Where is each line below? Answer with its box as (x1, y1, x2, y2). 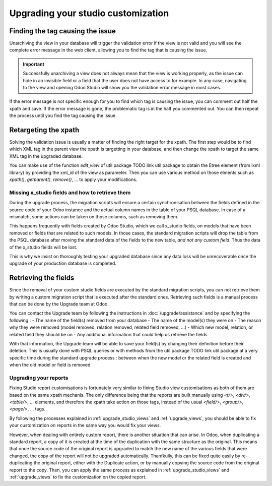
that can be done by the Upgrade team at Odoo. (9, 301, 109, 307)
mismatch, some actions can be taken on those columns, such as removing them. (9, 213, 179, 219)
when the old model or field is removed (9, 362, 91, 368)
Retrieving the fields (9, 274, 75, 282)
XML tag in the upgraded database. (9, 153, 83, 159)
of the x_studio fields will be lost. (9, 244, 78, 250)
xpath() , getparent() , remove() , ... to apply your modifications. (9, 176, 138, 183)
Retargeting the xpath (9, 126, 80, 134)
